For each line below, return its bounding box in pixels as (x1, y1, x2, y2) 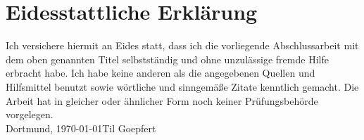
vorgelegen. (6, 107, 54, 122)
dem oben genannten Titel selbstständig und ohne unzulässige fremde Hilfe (6, 51, 329, 66)
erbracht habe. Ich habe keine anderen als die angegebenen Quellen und (6, 65, 315, 80)
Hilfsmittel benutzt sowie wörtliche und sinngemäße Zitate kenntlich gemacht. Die (6, 79, 359, 94)
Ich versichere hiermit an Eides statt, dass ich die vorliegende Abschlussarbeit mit (6, 38, 359, 53)
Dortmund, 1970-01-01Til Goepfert (6, 120, 156, 135)
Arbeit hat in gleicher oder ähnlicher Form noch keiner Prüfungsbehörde (6, 93, 318, 108)
